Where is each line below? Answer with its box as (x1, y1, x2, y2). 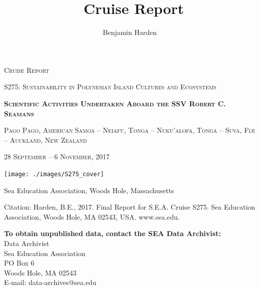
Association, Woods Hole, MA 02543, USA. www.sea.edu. (4, 211, 180, 222)
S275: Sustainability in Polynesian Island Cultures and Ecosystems (4, 81, 217, 92)
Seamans (4, 108, 34, 118)
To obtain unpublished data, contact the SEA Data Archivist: (4, 228, 221, 239)
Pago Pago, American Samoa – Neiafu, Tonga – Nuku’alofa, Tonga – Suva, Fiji (4, 125, 255, 135)
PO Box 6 (4, 258, 34, 268)
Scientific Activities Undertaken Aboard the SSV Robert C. (4, 98, 226, 108)
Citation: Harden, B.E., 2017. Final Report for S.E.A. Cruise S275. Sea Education (4, 202, 256, 212)
